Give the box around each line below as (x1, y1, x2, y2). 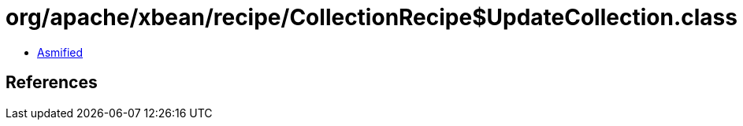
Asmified (37, 45, 84, 59)
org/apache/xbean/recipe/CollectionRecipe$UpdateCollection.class (6, 4, 737, 31)
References (6, 72, 98, 93)
